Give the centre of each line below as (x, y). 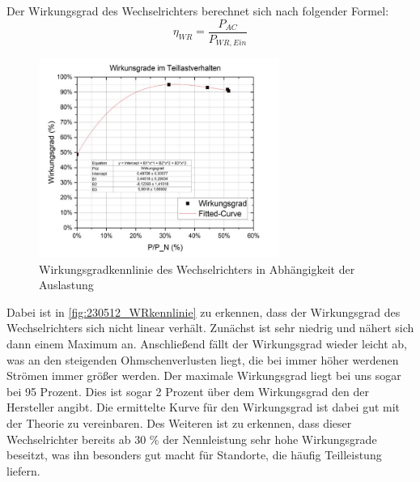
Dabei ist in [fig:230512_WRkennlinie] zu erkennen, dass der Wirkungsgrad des (204, 311)
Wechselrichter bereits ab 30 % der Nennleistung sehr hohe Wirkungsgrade (192, 439)
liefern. (23, 470)
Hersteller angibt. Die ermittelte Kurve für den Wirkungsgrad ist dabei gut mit (204, 407)
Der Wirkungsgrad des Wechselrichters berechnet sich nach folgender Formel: (198, 11)
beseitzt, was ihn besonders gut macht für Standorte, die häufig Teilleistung (194, 455)
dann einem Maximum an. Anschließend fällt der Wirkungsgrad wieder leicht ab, (207, 344)
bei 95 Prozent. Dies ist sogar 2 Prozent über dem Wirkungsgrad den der (188, 391)
